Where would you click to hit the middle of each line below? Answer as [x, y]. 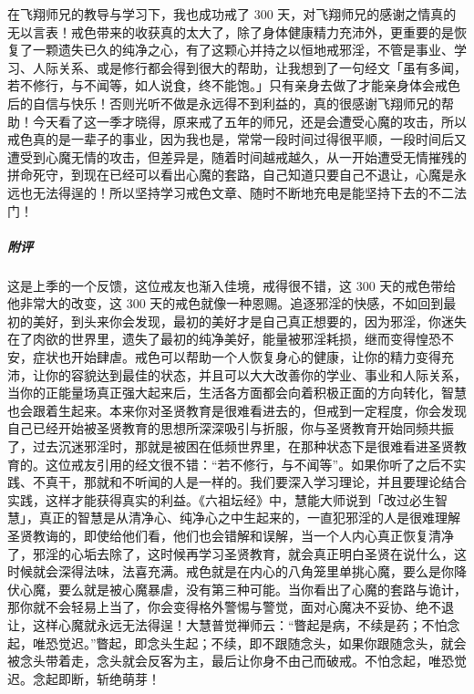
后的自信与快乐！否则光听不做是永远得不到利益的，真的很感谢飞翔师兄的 [224, 103]
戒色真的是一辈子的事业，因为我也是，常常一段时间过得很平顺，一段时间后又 [237, 139]
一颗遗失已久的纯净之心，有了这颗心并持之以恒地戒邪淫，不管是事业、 [243, 50]
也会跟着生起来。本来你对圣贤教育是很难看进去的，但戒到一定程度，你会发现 [237, 410]
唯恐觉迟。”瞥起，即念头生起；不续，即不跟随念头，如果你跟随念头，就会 [249, 642]
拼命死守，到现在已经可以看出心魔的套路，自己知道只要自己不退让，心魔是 [231, 175]
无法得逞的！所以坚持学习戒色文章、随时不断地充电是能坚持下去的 [230, 192]
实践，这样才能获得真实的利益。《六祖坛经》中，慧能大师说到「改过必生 [221, 499]
